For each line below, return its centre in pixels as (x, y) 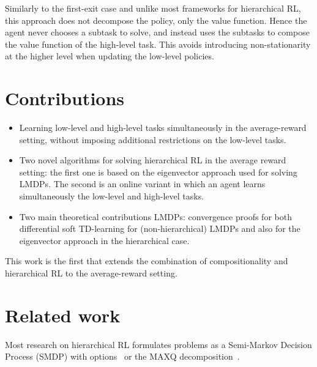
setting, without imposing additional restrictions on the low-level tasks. (153, 139)
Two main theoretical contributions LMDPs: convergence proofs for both (155, 216)
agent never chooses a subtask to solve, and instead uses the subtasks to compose (157, 32)
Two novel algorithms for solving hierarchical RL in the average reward (153, 160)
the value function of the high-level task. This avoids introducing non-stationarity (158, 44)
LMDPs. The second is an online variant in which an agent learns (142, 184)
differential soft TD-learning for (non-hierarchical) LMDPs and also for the (160, 228)
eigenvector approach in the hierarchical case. (104, 240)
